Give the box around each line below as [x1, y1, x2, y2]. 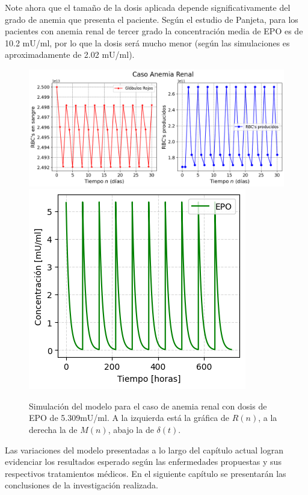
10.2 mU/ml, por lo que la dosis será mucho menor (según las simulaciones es [5, 36, 290, 49]
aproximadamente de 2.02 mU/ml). [5, 48, 135, 61]
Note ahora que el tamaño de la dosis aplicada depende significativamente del [5, 1, 291, 13]
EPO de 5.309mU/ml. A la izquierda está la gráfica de [29, 411, 230, 424]
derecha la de [29, 423, 78, 435]
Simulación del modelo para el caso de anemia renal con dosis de [29, 399, 267, 412]
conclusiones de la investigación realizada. [5, 479, 158, 491]
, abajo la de [108, 423, 154, 435]
